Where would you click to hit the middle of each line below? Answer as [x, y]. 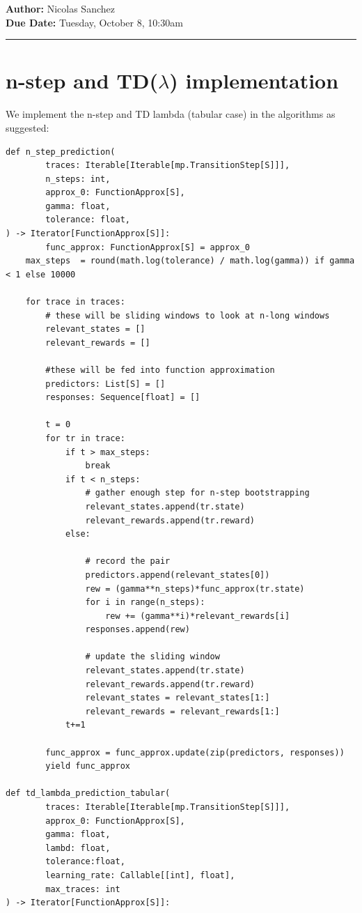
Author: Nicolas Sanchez [60, 8]
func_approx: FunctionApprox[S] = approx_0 [148, 247]
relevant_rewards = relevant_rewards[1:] [182, 711]
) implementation [254, 80]
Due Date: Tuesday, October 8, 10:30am [94, 22]
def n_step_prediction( [61, 152]
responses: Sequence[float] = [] [123, 398]
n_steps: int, [78, 179]
